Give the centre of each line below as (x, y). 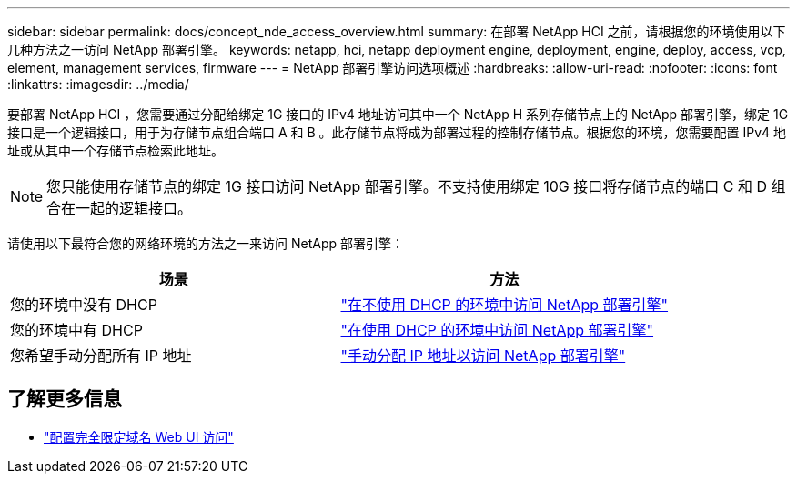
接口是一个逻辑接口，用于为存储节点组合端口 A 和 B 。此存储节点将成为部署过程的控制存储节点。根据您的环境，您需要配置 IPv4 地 (397, 132)
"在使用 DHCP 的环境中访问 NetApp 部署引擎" (497, 330)
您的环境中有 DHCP (76, 330)
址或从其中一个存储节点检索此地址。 (116, 150)
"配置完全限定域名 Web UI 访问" (139, 436)
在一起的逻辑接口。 (127, 208)
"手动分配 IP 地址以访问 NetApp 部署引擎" (483, 356)
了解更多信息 (65, 399)
